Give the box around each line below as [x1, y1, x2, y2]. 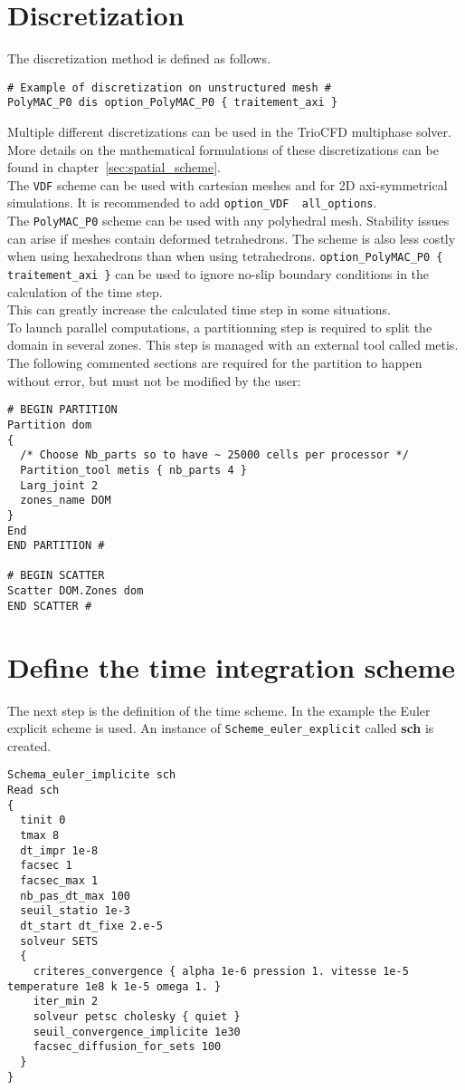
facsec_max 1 [20, 874, 99, 887]
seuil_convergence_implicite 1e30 [33, 1025, 241, 1038]
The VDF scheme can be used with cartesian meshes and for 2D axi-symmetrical [7, 175, 448, 194]
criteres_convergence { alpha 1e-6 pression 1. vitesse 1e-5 [33, 964, 409, 978]
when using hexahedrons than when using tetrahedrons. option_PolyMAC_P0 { [7, 246, 443, 265]
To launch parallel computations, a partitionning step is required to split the [7, 317, 432, 336]
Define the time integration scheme [7, 648, 456, 685]
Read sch [7, 784, 60, 797]
